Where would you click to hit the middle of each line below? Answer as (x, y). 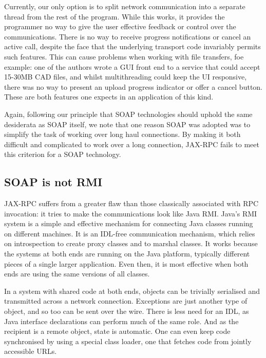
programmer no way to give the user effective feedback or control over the (120, 26)
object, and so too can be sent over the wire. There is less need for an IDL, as (127, 311)
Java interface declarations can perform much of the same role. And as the (121, 321)
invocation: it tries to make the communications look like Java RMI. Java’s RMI (131, 213)
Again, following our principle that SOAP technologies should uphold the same (128, 114)
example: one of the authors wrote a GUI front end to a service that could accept (132, 66)
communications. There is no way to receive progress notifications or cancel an (128, 36)
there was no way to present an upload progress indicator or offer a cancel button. (134, 86)
